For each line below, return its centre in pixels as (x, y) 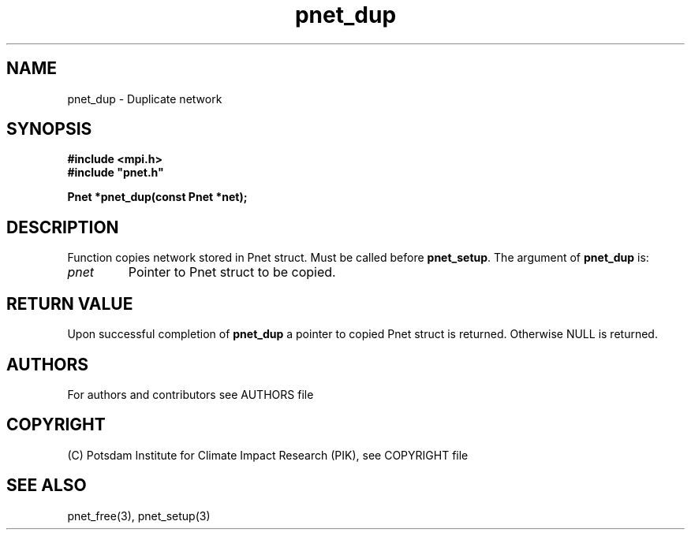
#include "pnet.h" (116, 173)
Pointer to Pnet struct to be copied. (232, 272)
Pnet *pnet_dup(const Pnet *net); (157, 197)
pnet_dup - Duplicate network (145, 99)
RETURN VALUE (70, 303)
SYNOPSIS (49, 129)
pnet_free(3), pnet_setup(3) (139, 516)
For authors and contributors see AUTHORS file (190, 394)
